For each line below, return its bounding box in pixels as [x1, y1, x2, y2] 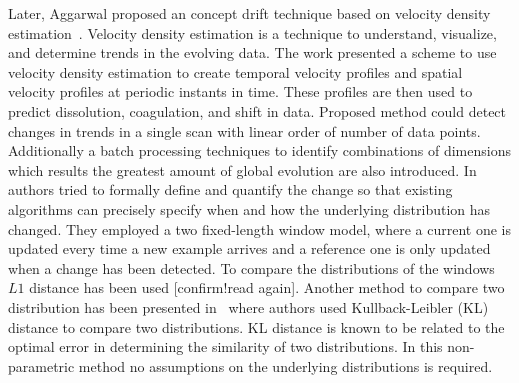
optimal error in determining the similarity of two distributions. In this [8, 336, 443, 357]
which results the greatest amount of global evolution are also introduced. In [8, 159, 477, 180]
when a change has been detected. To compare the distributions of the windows [8, 257, 495, 278]
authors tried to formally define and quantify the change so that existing [8, 179, 453, 200]
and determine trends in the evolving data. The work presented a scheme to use [8, 42, 497, 63]
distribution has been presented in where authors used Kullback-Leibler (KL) [8, 296, 489, 317]
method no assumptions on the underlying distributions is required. [78, 355, 493, 376]
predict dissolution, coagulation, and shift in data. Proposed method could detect [8, 100, 507, 121]
